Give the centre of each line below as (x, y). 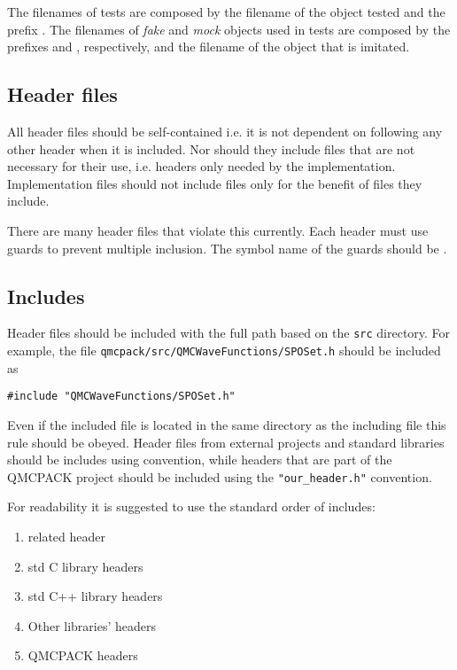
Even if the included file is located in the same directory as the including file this (227, 424)
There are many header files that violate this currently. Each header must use (218, 230)
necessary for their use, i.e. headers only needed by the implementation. (201, 166)
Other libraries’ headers (92, 625)
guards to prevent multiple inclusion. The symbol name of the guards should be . (227, 248)
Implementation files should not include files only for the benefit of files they (215, 183)
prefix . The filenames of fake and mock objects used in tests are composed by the (229, 29)
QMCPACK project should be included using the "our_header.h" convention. (220, 476)
